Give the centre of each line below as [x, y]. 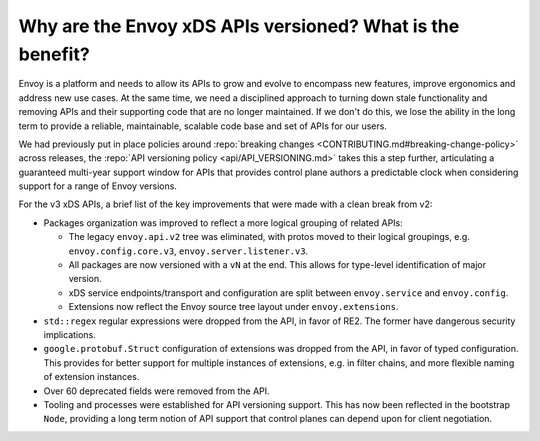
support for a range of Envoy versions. [97, 186]
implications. [70, 334]
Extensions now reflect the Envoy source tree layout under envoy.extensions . [233, 307]
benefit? [54, 54]
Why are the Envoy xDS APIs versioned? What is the [239, 26]
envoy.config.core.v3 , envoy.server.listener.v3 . [188, 251]
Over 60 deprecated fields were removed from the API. [156, 391]
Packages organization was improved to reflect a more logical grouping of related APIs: [223, 222]
